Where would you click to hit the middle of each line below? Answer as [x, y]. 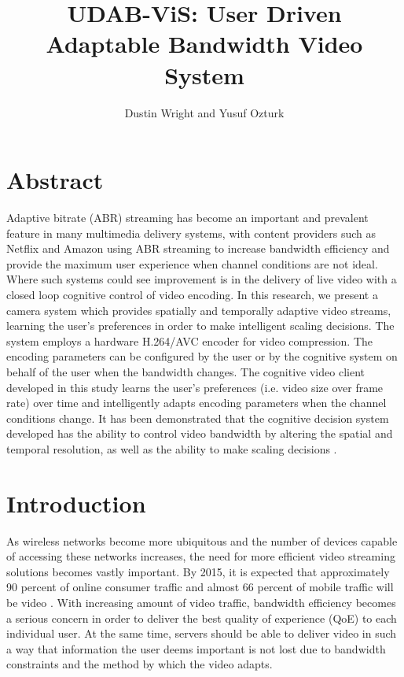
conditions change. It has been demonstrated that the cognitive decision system [198, 418]
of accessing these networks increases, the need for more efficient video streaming [201, 556]
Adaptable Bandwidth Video [204, 44]
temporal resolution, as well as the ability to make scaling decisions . [172, 448]
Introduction [76, 503]
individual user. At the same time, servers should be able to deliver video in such [202, 633]
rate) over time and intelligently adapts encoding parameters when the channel [196, 403]
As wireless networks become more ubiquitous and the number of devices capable [202, 540]
